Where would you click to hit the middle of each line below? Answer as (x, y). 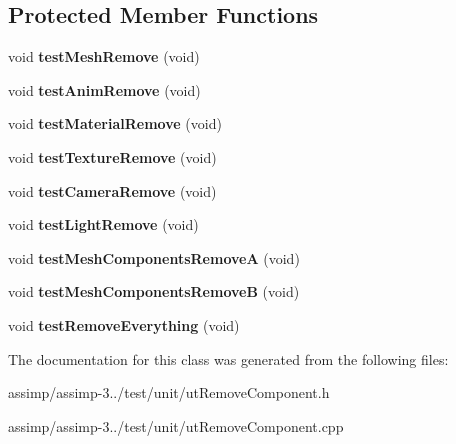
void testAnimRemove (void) (104, 89)
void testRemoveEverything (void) (124, 324)
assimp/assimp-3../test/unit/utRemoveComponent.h (169, 392)
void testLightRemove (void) (103, 224)
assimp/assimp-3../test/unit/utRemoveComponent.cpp (176, 425)
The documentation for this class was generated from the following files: (228, 358)
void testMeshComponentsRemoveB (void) (154, 291)
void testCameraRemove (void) (112, 190)
